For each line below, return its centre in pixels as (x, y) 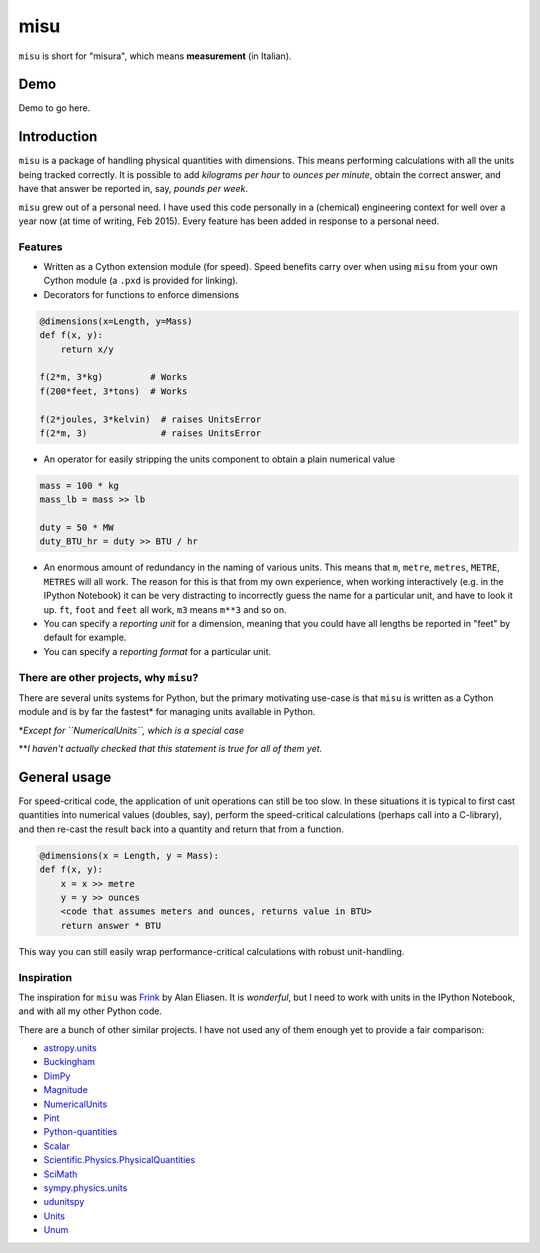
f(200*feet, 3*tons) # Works (113, 391)
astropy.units (70, 1048)
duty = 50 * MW (76, 528)
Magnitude (66, 1090)
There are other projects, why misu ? (108, 677)
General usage (65, 776)
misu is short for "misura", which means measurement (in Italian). (155, 56)
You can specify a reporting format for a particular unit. (157, 651)
